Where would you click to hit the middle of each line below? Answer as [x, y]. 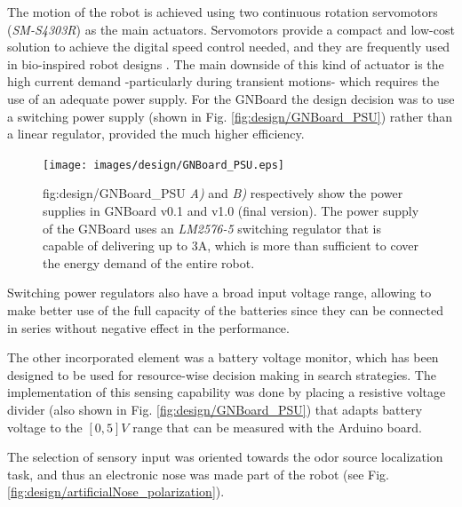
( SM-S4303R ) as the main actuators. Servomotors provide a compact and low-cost [231, 29]
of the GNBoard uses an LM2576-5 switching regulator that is [212, 228]
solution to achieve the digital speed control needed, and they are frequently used [229, 47]
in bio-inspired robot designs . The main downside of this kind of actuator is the [226, 63]
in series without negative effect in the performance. [148, 327]
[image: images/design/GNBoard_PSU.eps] [164, 165]
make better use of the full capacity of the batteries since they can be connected [226, 309]
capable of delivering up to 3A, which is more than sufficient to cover [231, 246]
